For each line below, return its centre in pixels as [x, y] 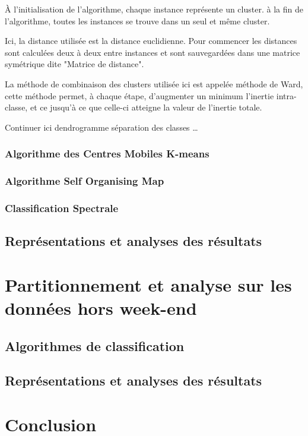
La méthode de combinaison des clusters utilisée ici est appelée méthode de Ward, [154, 83]
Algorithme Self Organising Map [85, 181]
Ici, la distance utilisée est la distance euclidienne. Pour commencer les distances [151, 41]
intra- [286, 95]
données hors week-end [101, 308]
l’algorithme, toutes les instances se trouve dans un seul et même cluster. [137, 20]
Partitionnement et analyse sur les [148, 284]
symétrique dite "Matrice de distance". [74, 64]
